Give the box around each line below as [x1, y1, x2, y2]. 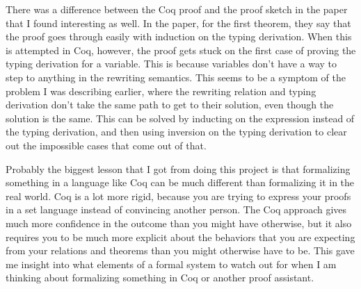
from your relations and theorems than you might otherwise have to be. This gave [6, 243, 355, 258]
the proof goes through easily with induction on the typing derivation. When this [6, 29, 352, 44]
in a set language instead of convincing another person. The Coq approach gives [6, 202, 347, 217]
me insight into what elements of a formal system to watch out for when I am [6, 256, 337, 271]
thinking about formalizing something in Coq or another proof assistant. [6, 270, 314, 285]
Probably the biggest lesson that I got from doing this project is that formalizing [6, 161, 351, 176]
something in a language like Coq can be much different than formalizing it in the [6, 175, 355, 190]
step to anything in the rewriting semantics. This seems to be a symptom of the [6, 69, 346, 84]
